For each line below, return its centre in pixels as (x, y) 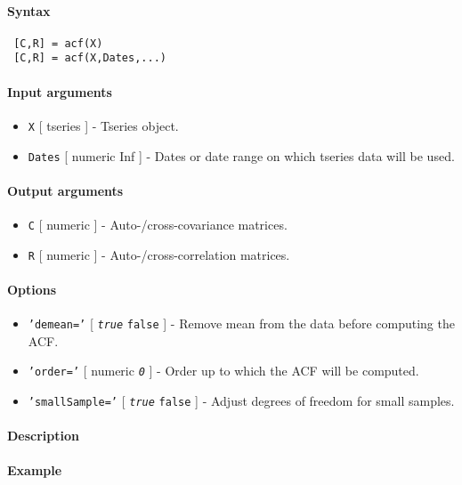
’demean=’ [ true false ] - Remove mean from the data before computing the (241, 323)
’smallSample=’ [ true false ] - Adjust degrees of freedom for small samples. (241, 401)
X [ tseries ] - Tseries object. (103, 125)
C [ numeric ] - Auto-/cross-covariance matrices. (158, 225)
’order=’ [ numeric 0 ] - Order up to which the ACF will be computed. (223, 371)
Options (32, 289)
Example (35, 470)
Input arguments (60, 91)
